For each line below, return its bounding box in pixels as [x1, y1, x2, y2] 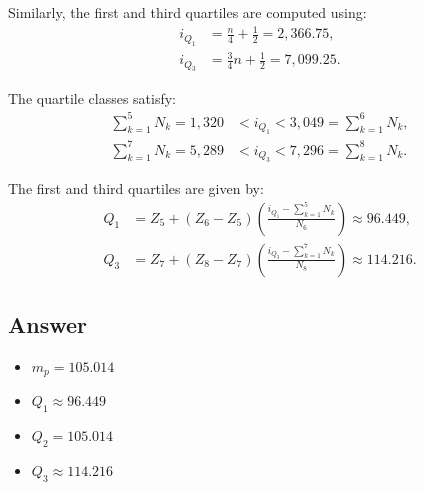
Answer [8, 309, 88, 340]
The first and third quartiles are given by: [8, 177, 264, 198]
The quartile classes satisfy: [8, 87, 177, 108]
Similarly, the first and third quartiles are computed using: [8, 2, 367, 22]
